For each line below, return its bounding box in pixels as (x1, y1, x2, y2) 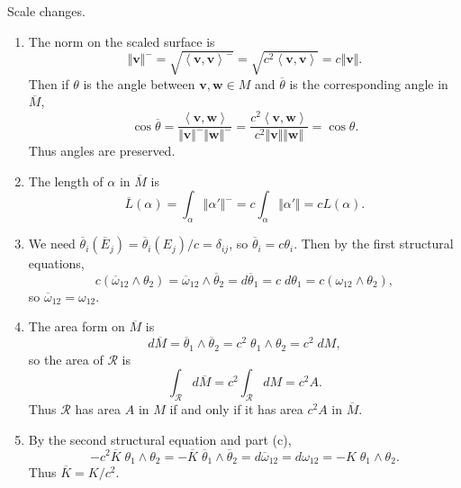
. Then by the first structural (294, 234, 454, 253)
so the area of (28, 349, 104, 368)
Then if (28, 74, 69, 93)
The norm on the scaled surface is (28, 32, 215, 50)
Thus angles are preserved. (28, 141, 176, 160)
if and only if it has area (169, 400, 303, 419)
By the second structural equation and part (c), (28, 429, 292, 448)
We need (28, 234, 76, 253)
